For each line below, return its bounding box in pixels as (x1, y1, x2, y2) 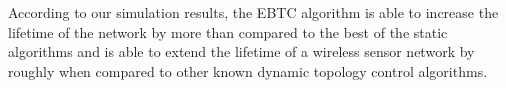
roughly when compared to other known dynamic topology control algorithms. (8, 60, 488, 81)
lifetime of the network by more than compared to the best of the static (8, 21, 448, 42)
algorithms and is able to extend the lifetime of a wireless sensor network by (8, 41, 475, 62)
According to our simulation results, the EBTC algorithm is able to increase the (8, 2, 499, 22)
